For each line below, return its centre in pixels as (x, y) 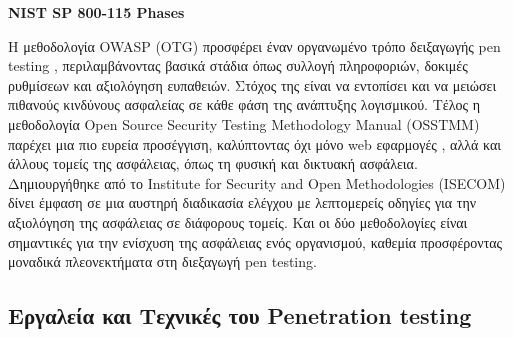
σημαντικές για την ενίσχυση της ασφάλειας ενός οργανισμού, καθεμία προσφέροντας (255, 241)
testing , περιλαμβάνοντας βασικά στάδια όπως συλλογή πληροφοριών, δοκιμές (238, 65)
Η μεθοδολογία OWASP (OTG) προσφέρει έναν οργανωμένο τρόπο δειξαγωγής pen (254, 45)
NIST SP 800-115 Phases (96, 12)
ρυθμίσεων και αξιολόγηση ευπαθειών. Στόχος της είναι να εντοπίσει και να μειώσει (252, 84)
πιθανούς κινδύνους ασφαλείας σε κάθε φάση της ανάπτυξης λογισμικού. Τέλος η (244, 104)
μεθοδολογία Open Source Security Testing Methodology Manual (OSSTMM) (244, 123)
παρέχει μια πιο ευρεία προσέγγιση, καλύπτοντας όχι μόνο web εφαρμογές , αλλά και (255, 143)
